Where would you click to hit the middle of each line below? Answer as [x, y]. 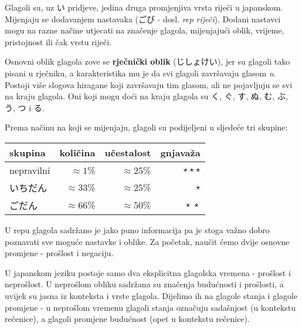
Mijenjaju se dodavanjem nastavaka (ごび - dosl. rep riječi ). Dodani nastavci [143, 19]
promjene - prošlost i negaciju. [59, 253]
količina [77, 152]
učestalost [128, 152]
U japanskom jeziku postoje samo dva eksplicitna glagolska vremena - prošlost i [148, 272]
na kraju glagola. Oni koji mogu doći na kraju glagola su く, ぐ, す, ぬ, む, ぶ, [146, 96]
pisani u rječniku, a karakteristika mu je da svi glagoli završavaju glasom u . [140, 73]
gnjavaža [180, 152]
